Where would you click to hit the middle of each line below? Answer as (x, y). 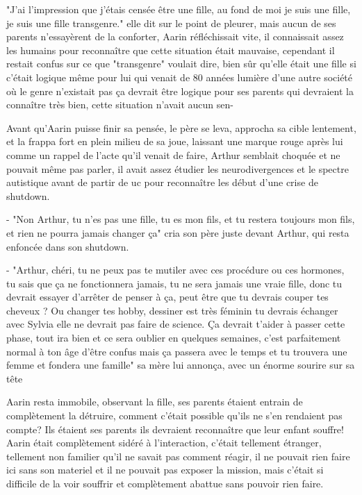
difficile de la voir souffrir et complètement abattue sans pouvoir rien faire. (165, 483)
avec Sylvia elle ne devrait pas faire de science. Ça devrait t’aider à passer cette (176, 324)
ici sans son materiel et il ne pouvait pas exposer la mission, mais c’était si (165, 470)
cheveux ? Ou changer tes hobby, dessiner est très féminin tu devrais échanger (172, 310)
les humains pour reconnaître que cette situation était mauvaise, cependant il (171, 50)
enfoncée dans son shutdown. (68, 246)
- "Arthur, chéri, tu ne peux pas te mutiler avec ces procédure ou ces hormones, (175, 270)
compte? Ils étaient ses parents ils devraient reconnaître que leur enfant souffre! (175, 429)
